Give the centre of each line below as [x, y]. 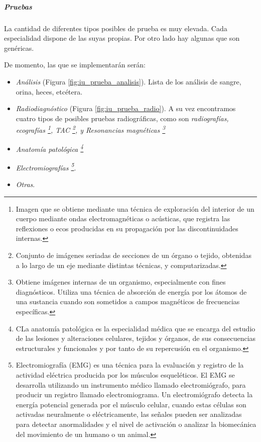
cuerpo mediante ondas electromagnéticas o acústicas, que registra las [123, 218]
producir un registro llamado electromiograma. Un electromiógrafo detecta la [134, 394]
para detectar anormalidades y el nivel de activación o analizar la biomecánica [136, 424]
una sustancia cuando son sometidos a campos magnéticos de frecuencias [128, 301]
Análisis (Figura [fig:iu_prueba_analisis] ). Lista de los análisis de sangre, [128, 81]
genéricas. [19, 48]
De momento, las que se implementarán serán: [75, 65]
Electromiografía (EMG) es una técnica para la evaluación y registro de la [130, 365]
